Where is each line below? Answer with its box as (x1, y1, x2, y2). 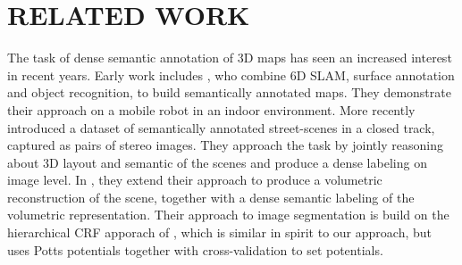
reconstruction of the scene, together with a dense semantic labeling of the (7, 187, 415, 206)
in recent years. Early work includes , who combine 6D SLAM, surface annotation (7, 65, 455, 84)
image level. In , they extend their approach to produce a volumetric (7, 170, 382, 189)
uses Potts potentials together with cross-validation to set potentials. (7, 240, 383, 259)
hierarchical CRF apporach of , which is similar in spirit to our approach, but (7, 223, 433, 242)
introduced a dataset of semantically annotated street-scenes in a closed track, (7, 118, 435, 137)
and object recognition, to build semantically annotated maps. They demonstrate (7, 83, 451, 102)
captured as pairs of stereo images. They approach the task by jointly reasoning (7, 136, 443, 154)
